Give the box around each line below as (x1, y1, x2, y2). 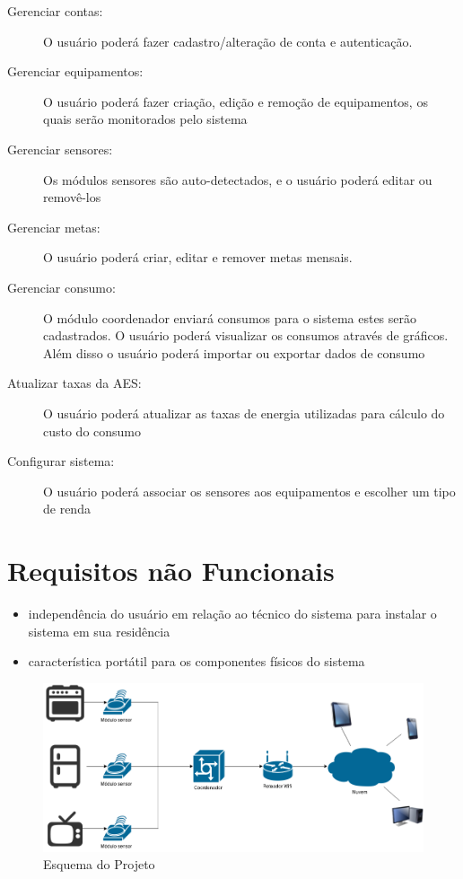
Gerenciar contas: (7, 2, 103, 20)
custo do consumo (43, 421, 142, 440)
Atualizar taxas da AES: (7, 374, 142, 392)
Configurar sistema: (7, 452, 115, 470)
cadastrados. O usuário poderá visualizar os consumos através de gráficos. (43, 326, 449, 345)
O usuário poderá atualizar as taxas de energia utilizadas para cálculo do (43, 403, 445, 422)
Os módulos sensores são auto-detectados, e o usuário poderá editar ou (43, 170, 432, 189)
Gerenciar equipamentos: (7, 62, 144, 81)
